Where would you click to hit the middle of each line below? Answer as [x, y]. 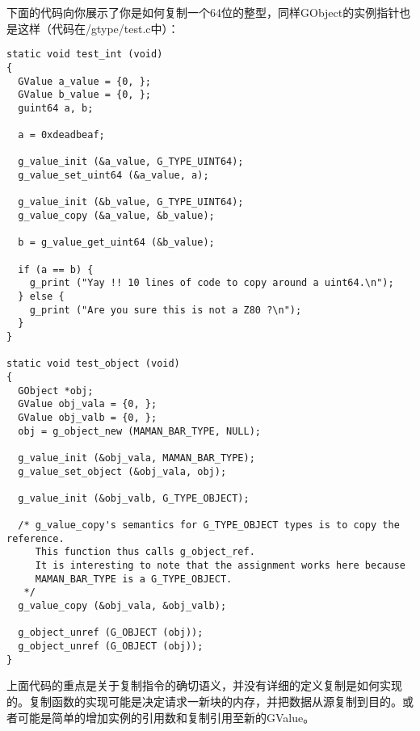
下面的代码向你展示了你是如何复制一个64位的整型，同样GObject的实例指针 [203, 12]
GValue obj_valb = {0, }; [88, 417]
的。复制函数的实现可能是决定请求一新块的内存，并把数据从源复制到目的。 [204, 701]
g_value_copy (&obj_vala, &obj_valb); [122, 606]
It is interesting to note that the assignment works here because [220, 566]
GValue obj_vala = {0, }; [88, 404]
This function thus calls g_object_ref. [145, 552]
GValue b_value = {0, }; [84, 95]
